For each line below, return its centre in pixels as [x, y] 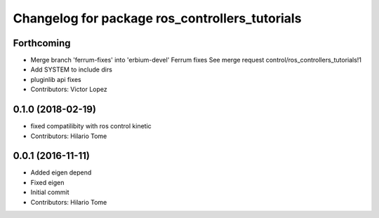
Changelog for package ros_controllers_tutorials [157, 18]
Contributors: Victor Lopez [69, 89]
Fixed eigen [47, 182]
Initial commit [50, 192]
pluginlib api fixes [56, 79]
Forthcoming [42, 43]
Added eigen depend [61, 172]
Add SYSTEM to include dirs [71, 69]
